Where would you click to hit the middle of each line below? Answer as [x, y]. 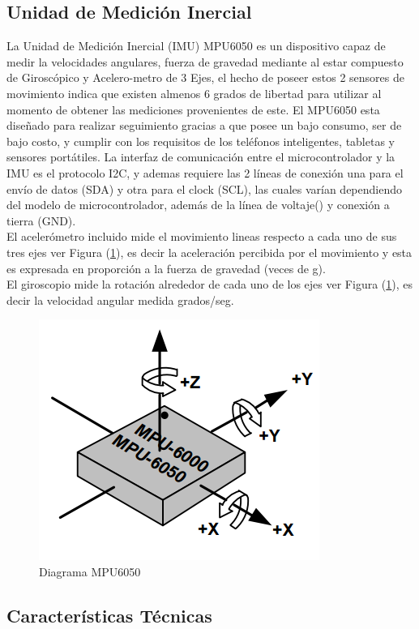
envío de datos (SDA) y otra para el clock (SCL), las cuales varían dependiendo [205, 188]
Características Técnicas [109, 615]
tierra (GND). [41, 220]
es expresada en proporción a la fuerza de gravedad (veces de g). [166, 268]
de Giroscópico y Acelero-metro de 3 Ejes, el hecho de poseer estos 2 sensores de [205, 77]
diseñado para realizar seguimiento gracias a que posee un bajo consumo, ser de [204, 125]
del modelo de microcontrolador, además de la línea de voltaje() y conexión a [198, 205]
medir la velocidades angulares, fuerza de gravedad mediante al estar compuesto [205, 61]
